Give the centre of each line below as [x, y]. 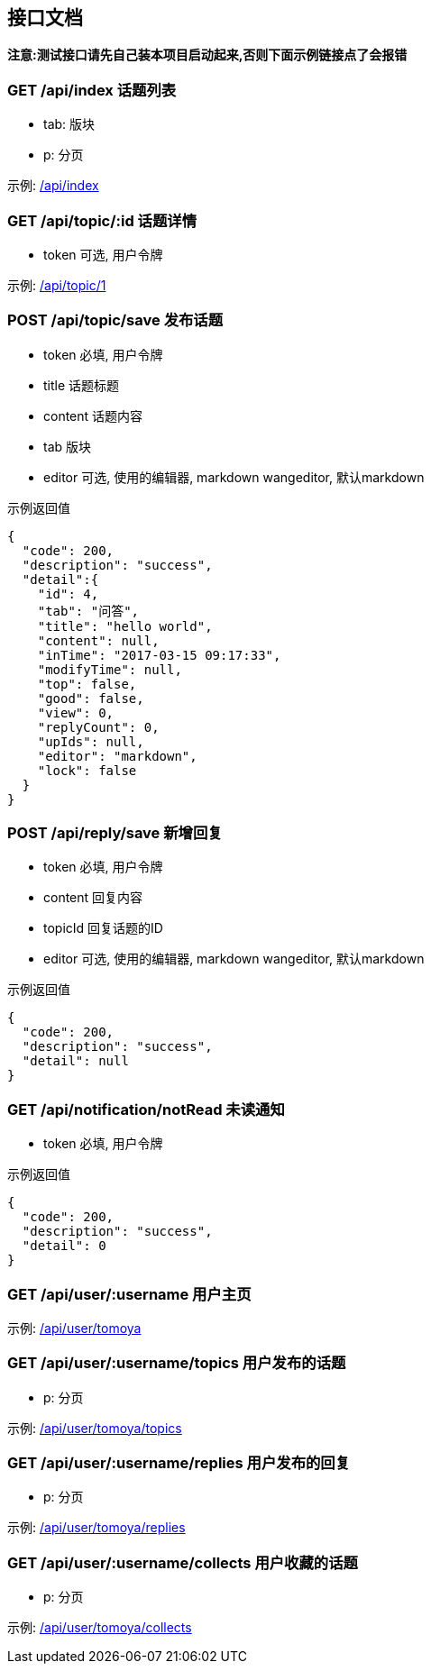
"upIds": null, [91, 741]
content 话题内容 [93, 415]
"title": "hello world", [125, 626]
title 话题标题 [82, 385]
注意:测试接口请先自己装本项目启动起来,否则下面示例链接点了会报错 [207, 55]
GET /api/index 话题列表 [92, 90]
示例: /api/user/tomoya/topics [95, 1428]
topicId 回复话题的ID [103, 928]
